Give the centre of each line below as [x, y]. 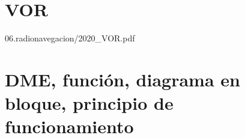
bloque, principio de [89, 103]
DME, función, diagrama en [122, 79]
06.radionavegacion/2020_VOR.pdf [70, 38]
